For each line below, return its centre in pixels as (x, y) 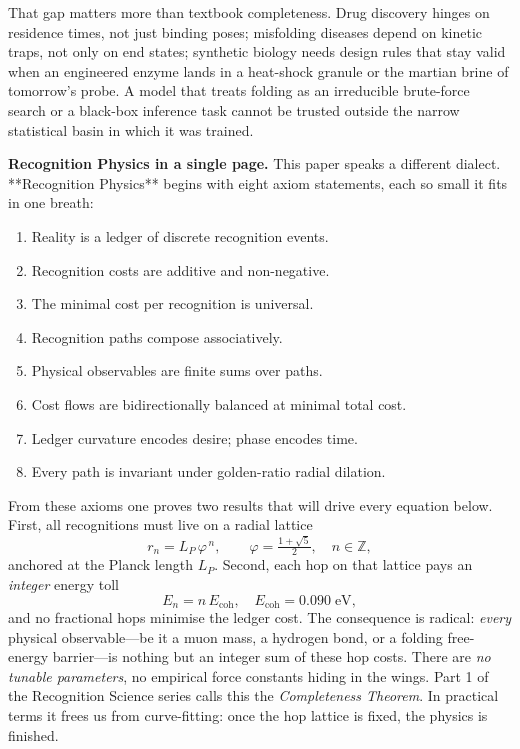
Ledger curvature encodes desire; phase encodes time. (194, 437)
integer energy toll (63, 584)
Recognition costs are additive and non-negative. (180, 269)
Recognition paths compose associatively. (157, 336)
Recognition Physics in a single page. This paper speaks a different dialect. (254, 163)
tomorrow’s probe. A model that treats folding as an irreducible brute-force (239, 90)
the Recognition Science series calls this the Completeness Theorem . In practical (253, 695)
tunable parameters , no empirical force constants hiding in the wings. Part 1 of (248, 675)
